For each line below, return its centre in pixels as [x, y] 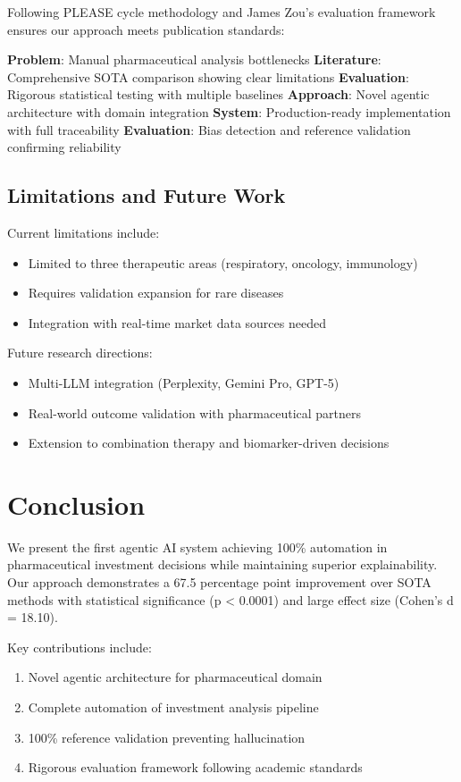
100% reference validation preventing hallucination [167, 737]
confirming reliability [64, 147]
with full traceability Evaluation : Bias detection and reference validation [209, 129]
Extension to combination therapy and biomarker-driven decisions [209, 443]
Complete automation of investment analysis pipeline [173, 706]
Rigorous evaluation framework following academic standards [195, 767]
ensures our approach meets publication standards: [146, 29]
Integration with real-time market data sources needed [177, 322]
